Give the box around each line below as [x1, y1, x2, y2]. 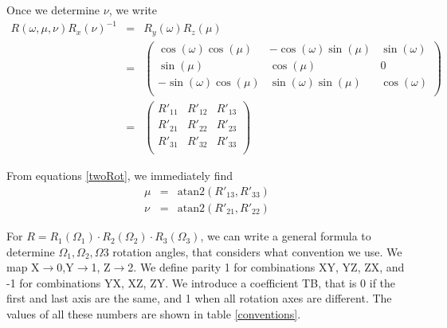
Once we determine [6, 2, 100, 18]
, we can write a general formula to [200, 228, 371, 244]
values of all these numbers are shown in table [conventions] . [6, 306, 301, 322]
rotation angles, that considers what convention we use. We [112, 243, 402, 260]
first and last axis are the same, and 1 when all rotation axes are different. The [6, 290, 392, 307]
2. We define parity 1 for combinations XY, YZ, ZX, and [127, 259, 405, 275]
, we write [108, 2, 157, 18]
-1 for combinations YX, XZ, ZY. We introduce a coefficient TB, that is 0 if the [6, 274, 396, 291]
